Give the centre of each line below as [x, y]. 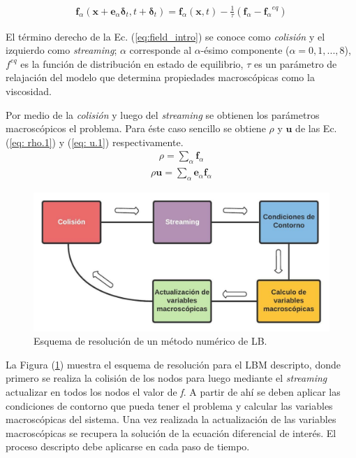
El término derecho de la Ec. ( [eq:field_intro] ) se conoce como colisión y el [165, 36]
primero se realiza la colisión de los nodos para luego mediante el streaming [166, 378]
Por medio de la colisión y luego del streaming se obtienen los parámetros [163, 114]
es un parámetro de [295, 63]
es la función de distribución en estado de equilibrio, [132, 63]
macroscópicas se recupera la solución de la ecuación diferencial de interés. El [171, 432]
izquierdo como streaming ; [61, 50]
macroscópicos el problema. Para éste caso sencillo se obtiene [136, 128]
